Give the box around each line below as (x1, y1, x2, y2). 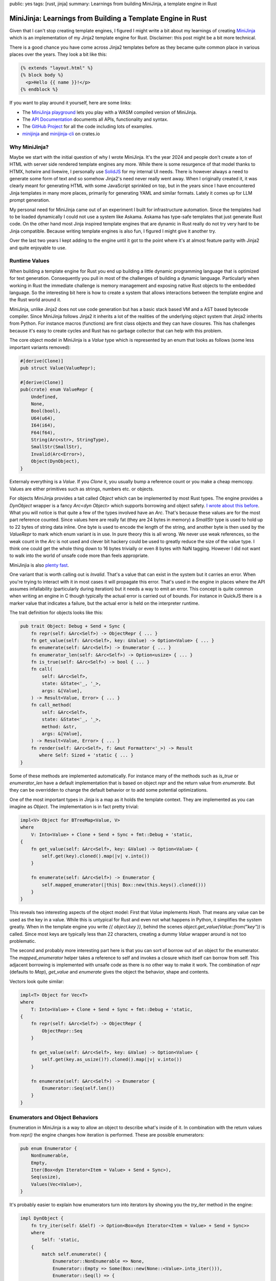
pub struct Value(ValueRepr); (20, 365, 96, 371)
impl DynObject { (20, 1215, 64, 1222)
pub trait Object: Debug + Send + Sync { (20, 623, 126, 629)
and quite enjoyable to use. (9, 244, 66, 251)
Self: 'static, (41, 1237, 80, 1243)
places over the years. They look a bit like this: (9, 51, 107, 57)
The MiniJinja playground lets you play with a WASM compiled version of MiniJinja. (22, 109, 197, 115)
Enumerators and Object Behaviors (9, 1114, 99, 1121)
